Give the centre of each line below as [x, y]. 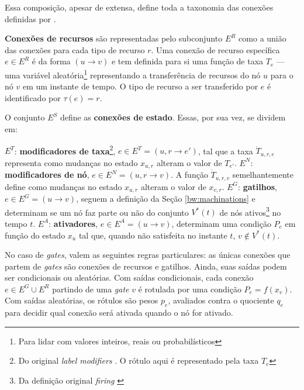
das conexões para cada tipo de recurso [75, 49]
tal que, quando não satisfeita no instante [153, 235]
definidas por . [30, 18]
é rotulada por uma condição [190, 289]
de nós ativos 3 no [250, 211]
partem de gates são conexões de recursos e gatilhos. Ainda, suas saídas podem [146, 266]
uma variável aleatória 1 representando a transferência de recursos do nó [133, 74]
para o [282, 75]
